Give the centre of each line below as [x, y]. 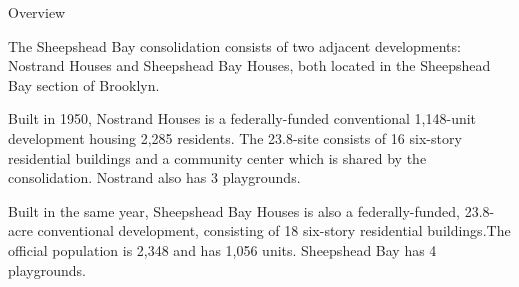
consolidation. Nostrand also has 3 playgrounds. [154, 177]
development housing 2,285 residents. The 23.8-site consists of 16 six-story [235, 137]
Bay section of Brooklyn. [84, 84]
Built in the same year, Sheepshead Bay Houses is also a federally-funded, [234, 210]
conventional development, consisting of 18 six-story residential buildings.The [274, 230]
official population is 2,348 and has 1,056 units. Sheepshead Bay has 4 [222, 249]
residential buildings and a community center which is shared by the [217, 157]
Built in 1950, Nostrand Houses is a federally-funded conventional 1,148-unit [242, 118]
